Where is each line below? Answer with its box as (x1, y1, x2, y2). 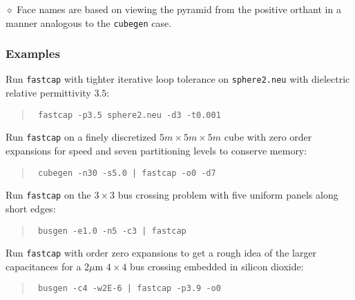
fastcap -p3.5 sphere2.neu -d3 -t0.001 (37, 110, 221, 120)
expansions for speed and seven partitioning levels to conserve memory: (6, 143, 307, 158)
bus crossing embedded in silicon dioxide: (130, 259, 304, 273)
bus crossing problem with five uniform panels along (117, 188, 338, 202)
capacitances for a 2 (6, 259, 90, 273)
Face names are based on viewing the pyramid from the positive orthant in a (17, 2, 341, 16)
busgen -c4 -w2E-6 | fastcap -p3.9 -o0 (37, 283, 221, 294)
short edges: (6, 201, 56, 215)
